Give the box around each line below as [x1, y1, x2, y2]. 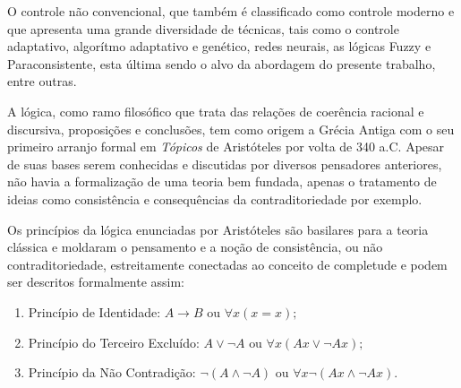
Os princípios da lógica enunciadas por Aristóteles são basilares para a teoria [7, 220, 429, 238]
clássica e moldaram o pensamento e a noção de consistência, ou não [7, 237, 383, 256]
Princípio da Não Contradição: [28, 363, 196, 382]
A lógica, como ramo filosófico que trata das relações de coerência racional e [7, 101, 424, 120]
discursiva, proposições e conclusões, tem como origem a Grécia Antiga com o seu [7, 119, 455, 138]
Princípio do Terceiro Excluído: [28, 332, 200, 351]
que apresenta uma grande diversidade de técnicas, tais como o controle [7, 19, 399, 38]
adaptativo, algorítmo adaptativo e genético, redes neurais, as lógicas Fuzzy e [7, 37, 431, 56]
